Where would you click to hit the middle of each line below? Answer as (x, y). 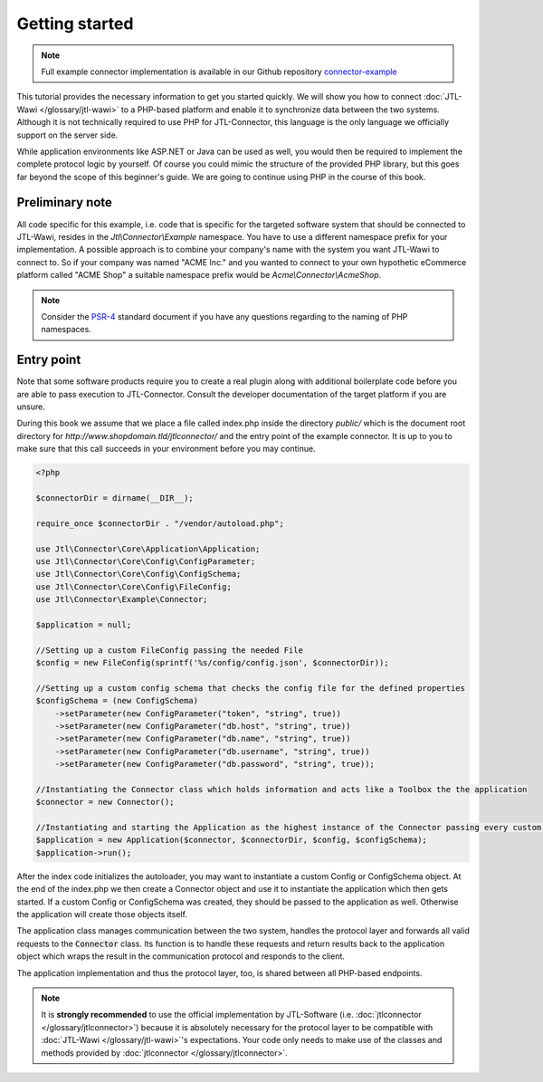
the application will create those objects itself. (102, 914)
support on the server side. (67, 135)
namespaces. (67, 330)
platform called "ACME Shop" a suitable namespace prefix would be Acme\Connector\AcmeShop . (199, 275)
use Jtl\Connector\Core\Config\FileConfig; (134, 587)
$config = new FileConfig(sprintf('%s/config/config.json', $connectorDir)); (212, 663)
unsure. (31, 407)
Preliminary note (65, 202)
